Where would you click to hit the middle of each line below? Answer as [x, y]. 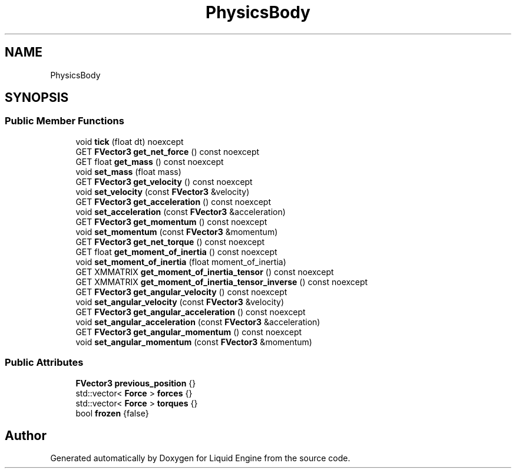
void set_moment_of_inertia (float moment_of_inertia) [181, 262]
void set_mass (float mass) [128, 171]
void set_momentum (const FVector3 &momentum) [177, 231]
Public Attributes [44, 363]
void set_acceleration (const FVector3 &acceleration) [181, 211]
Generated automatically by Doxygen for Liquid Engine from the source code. [200, 458]
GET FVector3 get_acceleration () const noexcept [173, 201]
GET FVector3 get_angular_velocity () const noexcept [181, 292]
